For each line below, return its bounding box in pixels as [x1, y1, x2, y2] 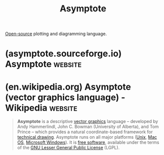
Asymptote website [5, 59, 82, 70]
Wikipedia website [5, 102, 78, 114]
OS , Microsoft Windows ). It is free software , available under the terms [17, 139, 160, 146]
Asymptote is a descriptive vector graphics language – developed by [17, 118, 158, 124]
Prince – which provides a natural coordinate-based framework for [17, 129, 153, 135]
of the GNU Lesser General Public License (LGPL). [17, 145, 120, 151]
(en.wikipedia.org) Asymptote [5, 81, 131, 92]
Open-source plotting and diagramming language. [5, 31, 107, 37]
